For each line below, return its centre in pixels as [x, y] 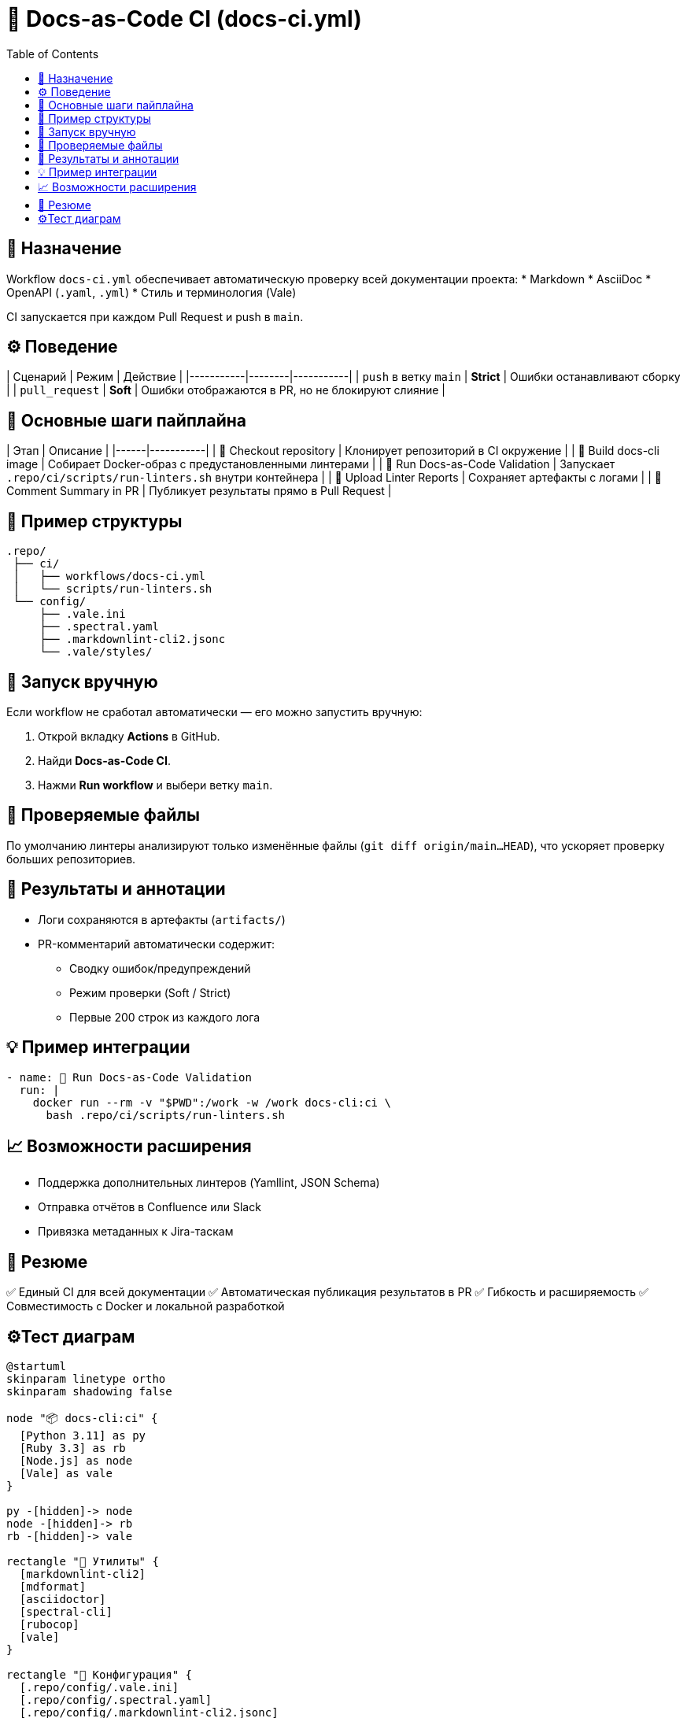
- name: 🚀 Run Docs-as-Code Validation [129, 1077]
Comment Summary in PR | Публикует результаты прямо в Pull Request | [199, 491]
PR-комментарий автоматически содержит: [156, 944]
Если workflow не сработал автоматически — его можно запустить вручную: [214, 711]
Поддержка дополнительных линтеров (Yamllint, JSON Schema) [209, 1183]
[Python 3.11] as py [83, 1436]
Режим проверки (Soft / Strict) [150, 992]
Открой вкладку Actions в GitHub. [129, 736]
